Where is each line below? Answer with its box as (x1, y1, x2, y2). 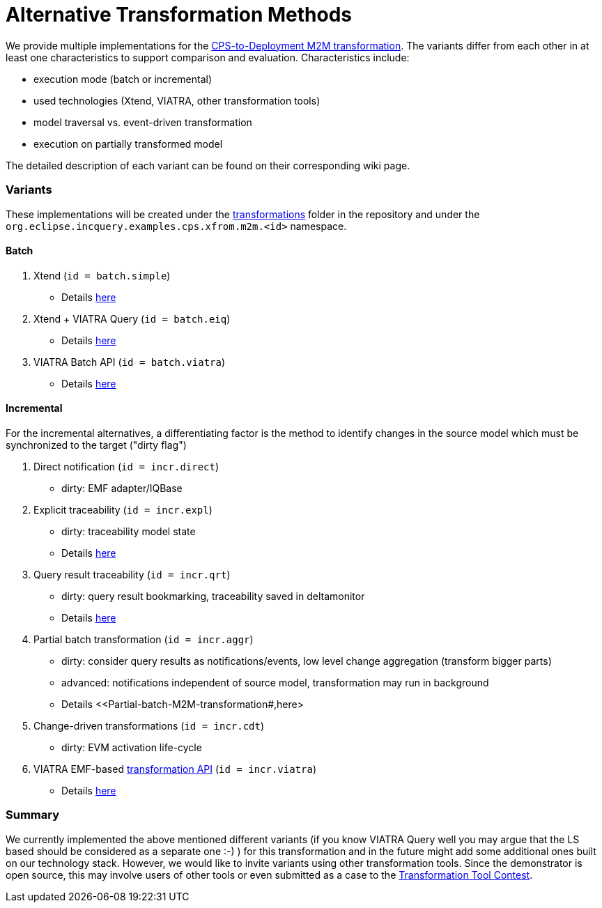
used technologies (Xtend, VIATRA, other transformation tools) (33, 94, 321, 107)
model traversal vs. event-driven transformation (33, 116, 252, 128)
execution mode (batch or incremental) (33, 72, 213, 85)
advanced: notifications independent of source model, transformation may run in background (61, 676, 489, 688)
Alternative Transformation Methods (6, 3, 353, 26)
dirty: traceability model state (61, 525, 196, 537)
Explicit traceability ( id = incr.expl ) (33, 503, 213, 516)
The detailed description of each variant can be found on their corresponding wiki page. (6, 159, 410, 171)
